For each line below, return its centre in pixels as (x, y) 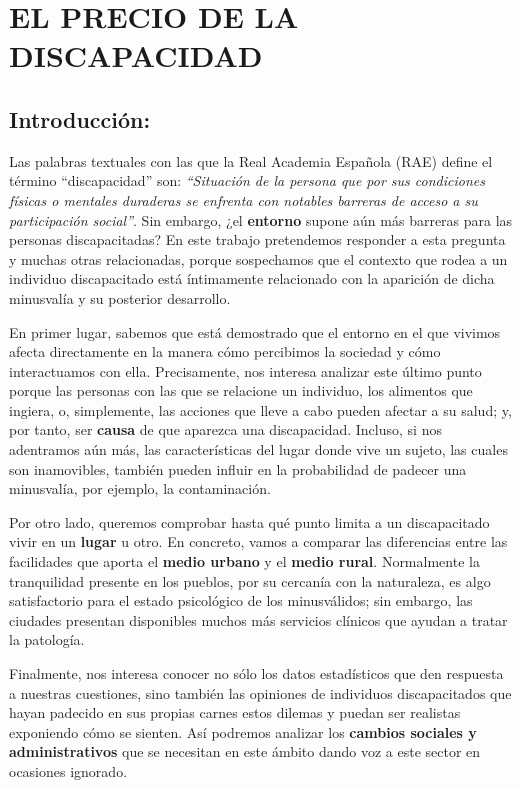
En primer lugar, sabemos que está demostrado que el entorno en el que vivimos (255, 331)
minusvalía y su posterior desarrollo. (120, 297)
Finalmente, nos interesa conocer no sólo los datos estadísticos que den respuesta (256, 673)
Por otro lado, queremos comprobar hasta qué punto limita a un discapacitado (249, 521)
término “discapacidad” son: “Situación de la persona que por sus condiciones (247, 180)
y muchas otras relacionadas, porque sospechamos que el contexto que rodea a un (258, 258)
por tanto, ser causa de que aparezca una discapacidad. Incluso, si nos (225, 429)
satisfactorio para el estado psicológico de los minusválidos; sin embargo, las (241, 600)
